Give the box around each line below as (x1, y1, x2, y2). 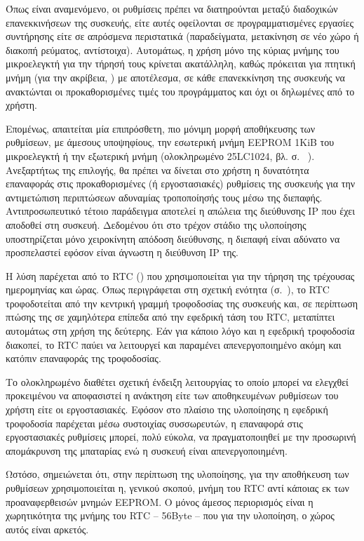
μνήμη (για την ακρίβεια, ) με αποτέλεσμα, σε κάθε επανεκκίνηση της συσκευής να (6, 69, 345, 84)
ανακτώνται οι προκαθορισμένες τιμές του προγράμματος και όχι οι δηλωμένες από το (6, 84, 355, 98)
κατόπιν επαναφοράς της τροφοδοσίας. (6, 351, 161, 366)
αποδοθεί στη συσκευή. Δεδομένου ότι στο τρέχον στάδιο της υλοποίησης (6, 217, 306, 232)
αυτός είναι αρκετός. (6, 521, 89, 536)
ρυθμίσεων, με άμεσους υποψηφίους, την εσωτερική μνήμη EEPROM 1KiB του (6, 135, 335, 149)
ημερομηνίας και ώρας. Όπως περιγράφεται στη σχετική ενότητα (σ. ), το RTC (6, 282, 330, 297)
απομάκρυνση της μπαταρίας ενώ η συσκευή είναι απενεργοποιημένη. (6, 443, 288, 457)
